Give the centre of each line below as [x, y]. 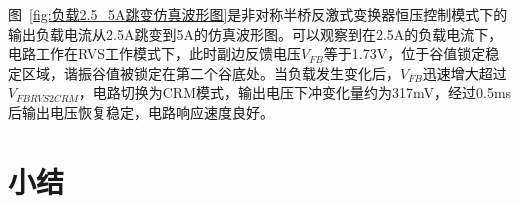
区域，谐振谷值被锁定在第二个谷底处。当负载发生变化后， [210, 72]
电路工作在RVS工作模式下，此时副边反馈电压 [155, 53]
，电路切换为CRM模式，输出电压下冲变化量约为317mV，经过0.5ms [295, 92]
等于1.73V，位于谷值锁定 [404, 53]
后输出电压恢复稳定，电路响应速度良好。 [141, 111]
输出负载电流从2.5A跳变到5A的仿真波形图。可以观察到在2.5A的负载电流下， [255, 33]
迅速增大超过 [464, 72]
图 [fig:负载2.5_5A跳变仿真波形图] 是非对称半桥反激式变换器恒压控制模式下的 [258, 14]
